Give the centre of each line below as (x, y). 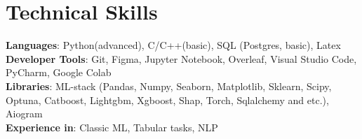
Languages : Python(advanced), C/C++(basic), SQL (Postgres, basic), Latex (173, 45)
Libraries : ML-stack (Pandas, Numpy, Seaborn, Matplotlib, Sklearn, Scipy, (169, 86)
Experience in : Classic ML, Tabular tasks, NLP (112, 127)
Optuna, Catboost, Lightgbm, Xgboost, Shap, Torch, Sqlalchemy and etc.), (167, 100)
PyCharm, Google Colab (59, 72)
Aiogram (24, 114)
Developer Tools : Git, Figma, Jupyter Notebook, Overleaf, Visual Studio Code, (181, 58)
